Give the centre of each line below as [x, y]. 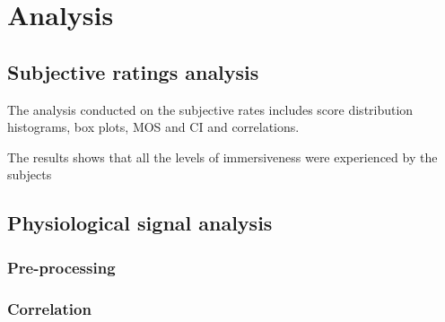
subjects [30, 174]
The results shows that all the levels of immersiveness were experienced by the [222, 157]
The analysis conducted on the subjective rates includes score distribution [210, 109]
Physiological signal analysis [140, 223]
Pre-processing [61, 267]
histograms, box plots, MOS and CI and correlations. [153, 127]
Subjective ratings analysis [133, 71]
